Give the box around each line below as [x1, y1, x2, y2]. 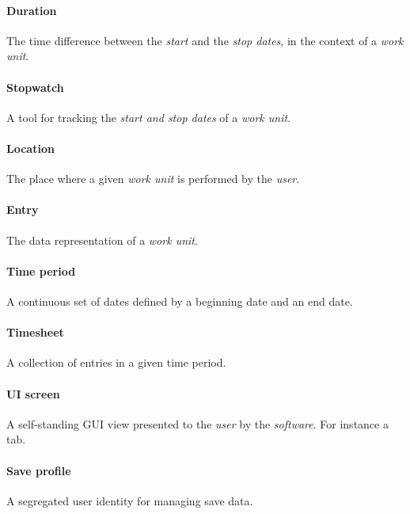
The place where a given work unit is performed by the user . [6, 170, 300, 187]
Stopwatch [6, 78, 64, 95]
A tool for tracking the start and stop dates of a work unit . [6, 109, 291, 125]
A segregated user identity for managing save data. [6, 492, 253, 508]
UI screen [6, 385, 60, 402]
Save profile [6, 462, 71, 478]
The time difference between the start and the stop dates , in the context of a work [6, 32, 404, 48]
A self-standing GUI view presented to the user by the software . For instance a [6, 415, 389, 432]
